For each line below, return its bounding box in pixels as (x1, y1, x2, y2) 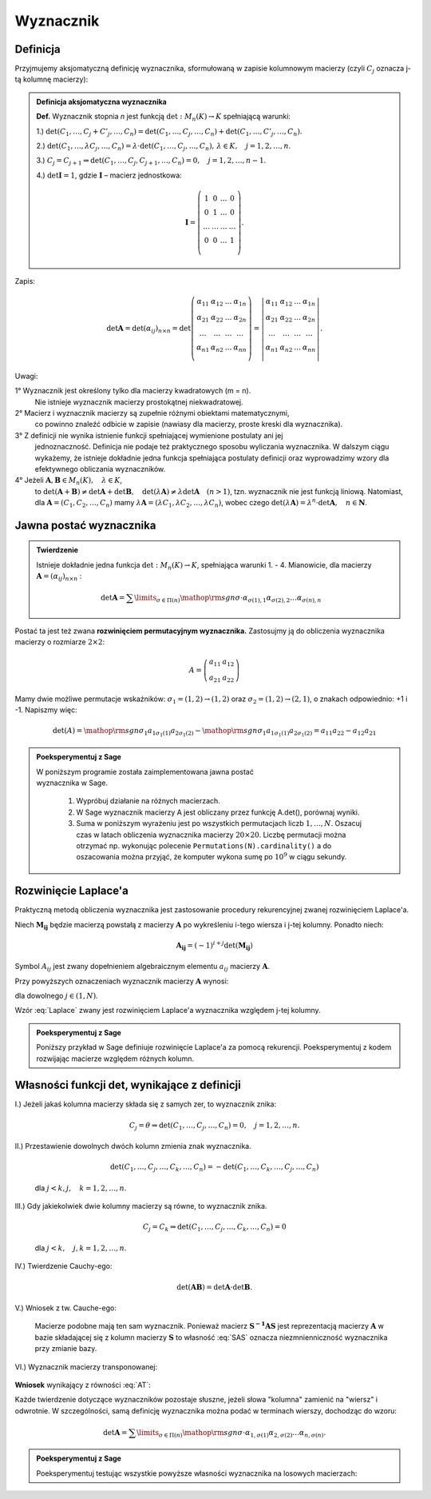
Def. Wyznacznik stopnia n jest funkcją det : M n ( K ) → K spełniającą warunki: (36, 112, 291, 123)
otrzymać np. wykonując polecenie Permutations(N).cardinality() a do (76, 840, 332, 851)
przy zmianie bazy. (34, 1344, 97, 1353)
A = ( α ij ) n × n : (36, 572, 82, 583)
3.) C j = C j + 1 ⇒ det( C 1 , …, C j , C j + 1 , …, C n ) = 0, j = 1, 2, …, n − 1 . (36, 156, 267, 167)
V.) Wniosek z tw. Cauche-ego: (14, 1303, 117, 1313)
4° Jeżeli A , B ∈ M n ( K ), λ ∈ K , (14, 476, 123, 487)
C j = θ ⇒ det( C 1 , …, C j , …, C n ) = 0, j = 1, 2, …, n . (129, 1120, 300, 1131)
